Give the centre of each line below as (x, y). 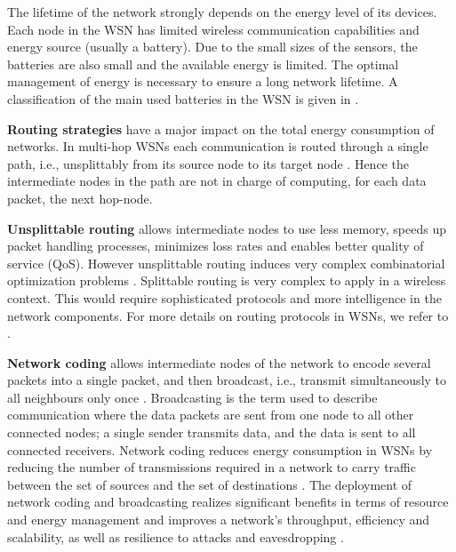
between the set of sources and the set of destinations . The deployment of (210, 484)
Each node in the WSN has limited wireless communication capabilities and (213, 29)
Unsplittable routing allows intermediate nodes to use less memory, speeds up (227, 228)
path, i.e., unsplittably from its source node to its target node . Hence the (208, 163)
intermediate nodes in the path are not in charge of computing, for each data (217, 181)
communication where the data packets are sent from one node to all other (211, 415)
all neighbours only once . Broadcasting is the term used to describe (192, 397)
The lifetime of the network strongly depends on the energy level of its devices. (222, 12)
